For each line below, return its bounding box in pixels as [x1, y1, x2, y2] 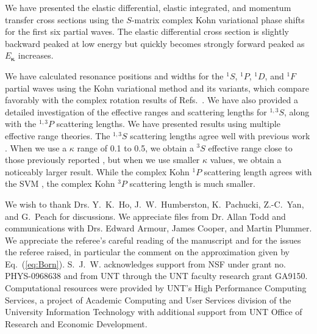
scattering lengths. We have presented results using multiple [56, 117, 280, 130]
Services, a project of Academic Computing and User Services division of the [5, 293, 291, 306]
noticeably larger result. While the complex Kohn [5, 165, 190, 178]
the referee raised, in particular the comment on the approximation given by [5, 245, 290, 258]
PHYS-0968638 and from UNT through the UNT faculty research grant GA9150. [5, 269, 308, 282]
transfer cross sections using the [5, 13, 124, 26]
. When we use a [5, 141, 67, 154]
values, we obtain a [210, 153, 282, 166]
